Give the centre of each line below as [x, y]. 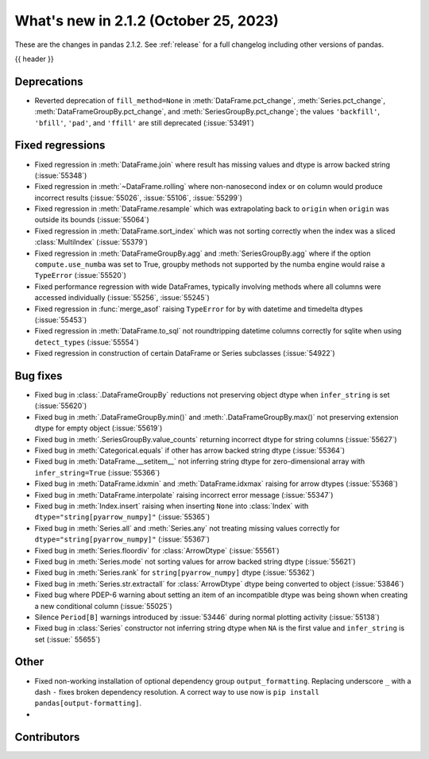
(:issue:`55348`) [61, 175]
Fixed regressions [60, 146]
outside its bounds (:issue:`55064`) [92, 220]
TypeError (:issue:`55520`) [81, 275]
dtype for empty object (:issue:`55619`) [99, 428]
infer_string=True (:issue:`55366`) [97, 472]
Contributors [47, 737]
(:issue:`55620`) [61, 406]
